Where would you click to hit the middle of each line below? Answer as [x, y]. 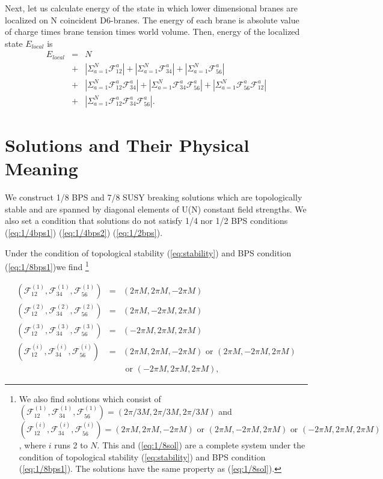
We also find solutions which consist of [90, 398]
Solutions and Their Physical [127, 145]
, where [32, 445]
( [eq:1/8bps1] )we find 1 [47, 266]
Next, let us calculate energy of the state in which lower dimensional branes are [151, 8]
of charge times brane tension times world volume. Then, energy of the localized [152, 32]
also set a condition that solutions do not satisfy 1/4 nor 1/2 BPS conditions [146, 221]
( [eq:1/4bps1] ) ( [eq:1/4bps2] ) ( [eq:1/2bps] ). [84, 233]
